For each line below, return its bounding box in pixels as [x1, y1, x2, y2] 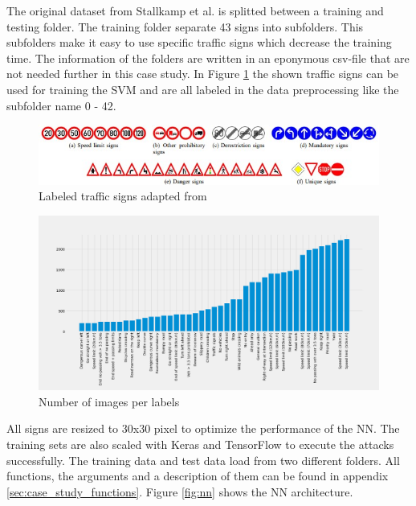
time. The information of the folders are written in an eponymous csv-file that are [6, 49, 410, 66]
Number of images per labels [39, 393, 180, 409]
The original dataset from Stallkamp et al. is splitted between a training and [6, 2, 384, 19]
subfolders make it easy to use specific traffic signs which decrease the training [6, 34, 392, 51]
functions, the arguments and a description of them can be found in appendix [6, 467, 389, 484]
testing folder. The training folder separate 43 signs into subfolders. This [6, 18, 364, 35]
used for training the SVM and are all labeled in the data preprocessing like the [6, 80, 399, 97]
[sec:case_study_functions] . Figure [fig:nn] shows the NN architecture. [6, 483, 353, 500]
